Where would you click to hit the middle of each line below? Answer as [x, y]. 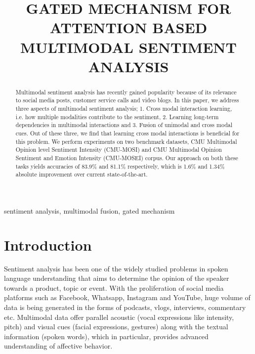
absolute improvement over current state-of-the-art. [82, 174]
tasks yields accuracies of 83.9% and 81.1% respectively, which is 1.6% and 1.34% [120, 166]
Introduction [48, 244]
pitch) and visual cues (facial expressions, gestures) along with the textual [116, 327]
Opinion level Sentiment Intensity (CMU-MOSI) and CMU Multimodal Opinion [119, 150]
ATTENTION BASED [128, 27]
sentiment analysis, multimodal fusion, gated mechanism [89, 210]
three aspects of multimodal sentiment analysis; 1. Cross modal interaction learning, [124, 109]
